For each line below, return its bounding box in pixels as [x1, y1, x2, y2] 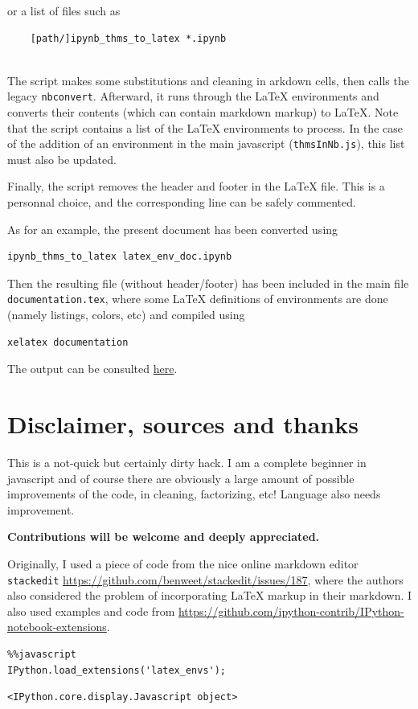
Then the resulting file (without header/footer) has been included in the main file [7, 274, 409, 291]
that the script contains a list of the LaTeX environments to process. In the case [7, 119, 403, 136]
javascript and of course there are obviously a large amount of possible [7, 469, 354, 486]
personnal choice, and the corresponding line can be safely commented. [7, 194, 356, 211]
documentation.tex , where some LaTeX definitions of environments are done [7, 290, 388, 307]
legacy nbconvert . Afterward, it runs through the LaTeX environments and [7, 88, 379, 105]
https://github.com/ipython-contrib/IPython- [178, 602, 404, 619]
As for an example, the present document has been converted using [7, 220, 338, 237]
